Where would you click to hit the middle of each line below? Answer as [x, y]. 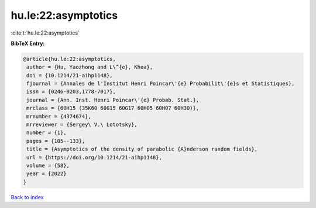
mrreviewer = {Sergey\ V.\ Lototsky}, [82, 125]
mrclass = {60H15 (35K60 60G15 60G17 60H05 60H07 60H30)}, [113, 108]
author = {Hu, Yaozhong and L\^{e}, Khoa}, [90, 67]
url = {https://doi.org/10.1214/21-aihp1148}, [94, 157]
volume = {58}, [48, 166]
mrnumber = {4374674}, [59, 116]
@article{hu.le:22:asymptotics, [70, 59]
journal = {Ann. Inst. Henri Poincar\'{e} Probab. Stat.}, [113, 100]
